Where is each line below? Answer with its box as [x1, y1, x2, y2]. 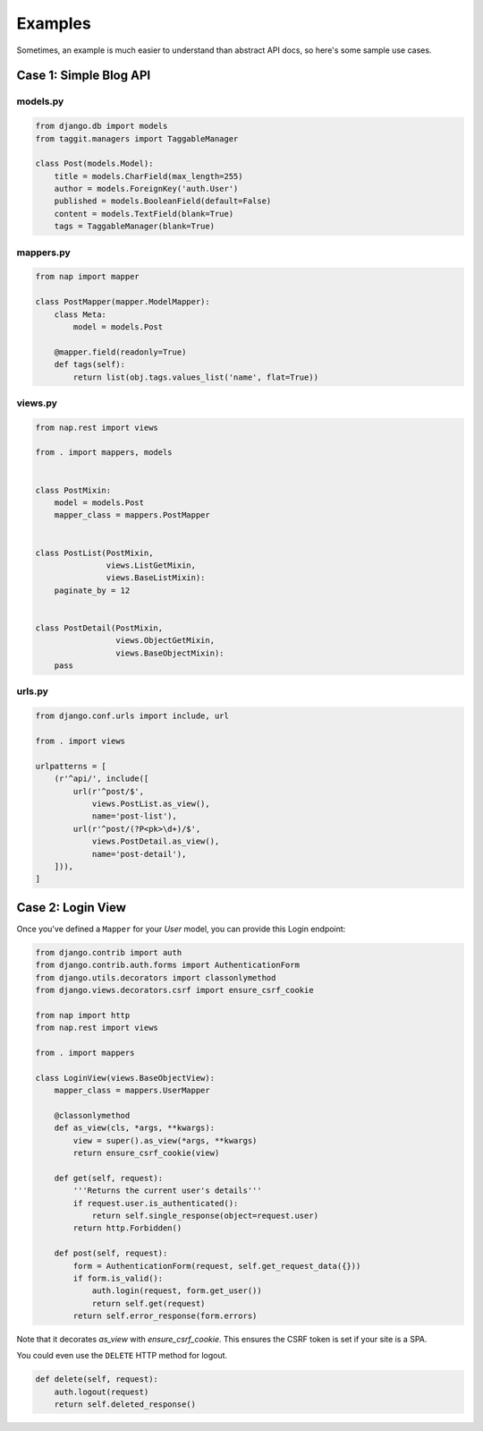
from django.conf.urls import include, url [35, 711, 230, 721]
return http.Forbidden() [72, 1223, 182, 1233]
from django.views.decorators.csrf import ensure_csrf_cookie [35, 985, 314, 995]
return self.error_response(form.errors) [72, 1311, 258, 1321]
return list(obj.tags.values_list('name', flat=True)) [72, 372, 319, 382]
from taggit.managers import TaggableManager [35, 133, 239, 143]
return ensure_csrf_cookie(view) [72, 1148, 220, 1159]
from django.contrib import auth [35, 947, 182, 957]
